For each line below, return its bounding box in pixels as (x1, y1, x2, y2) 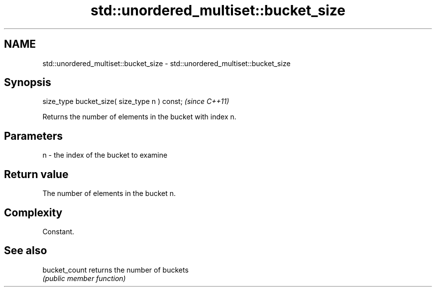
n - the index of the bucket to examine (42, 151, 168, 160)
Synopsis (4, 76, 51, 89)
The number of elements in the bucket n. (42, 189, 176, 198)
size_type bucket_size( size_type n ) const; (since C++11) (42, 97, 229, 106)
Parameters (4, 129, 63, 142)
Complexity (4, 206, 63, 219)
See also (4, 244, 47, 257)
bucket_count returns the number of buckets (42, 265, 189, 274)
